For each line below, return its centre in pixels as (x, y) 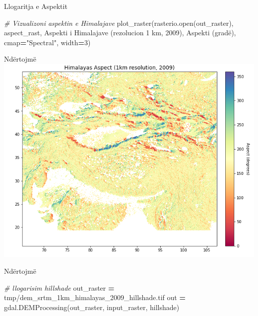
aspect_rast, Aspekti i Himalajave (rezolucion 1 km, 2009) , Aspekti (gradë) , (120, 33)
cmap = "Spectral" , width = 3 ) (47, 42)
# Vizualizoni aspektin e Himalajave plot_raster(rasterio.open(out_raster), (119, 23)
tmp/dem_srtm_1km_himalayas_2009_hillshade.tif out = (95, 297)
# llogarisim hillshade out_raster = (59, 287)
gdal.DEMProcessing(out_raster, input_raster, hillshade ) (92, 307)
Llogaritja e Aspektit (36, 6)
